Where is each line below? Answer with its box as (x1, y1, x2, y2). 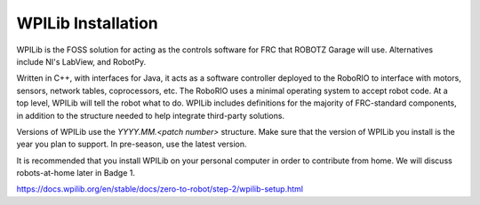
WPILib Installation (16, 13, 159, 33)
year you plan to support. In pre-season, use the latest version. (16, 138, 247, 150)
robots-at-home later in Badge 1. (16, 168, 135, 178)
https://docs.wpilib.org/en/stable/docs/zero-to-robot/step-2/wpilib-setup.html (16, 184, 304, 194)
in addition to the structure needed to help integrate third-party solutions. (16, 110, 284, 121)
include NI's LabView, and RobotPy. (16, 56, 147, 67)
